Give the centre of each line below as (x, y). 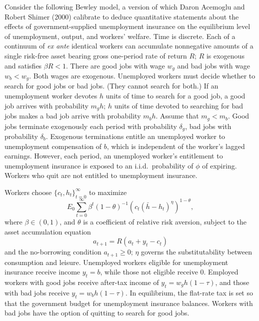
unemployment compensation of (53, 146)
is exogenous (225, 55)
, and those (232, 282)
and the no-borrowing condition (53, 252)
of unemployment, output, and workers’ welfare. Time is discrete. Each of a (120, 36)
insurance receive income (42, 272)
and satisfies (23, 65)
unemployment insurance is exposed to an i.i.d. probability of (99, 165)
